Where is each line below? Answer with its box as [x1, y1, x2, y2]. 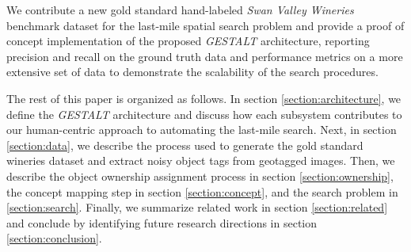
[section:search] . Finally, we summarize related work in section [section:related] [6, 199, 388, 216]
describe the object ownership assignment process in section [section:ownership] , [6, 167, 394, 184]
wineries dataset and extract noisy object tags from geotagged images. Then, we [6, 152, 395, 169]
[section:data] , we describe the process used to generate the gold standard [6, 136, 363, 153]
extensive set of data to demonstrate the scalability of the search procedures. [6, 63, 379, 80]
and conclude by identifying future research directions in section [6, 214, 318, 231]
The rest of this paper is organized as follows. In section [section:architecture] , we [6, 90, 401, 106]
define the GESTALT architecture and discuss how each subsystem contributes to [6, 105, 402, 122]
